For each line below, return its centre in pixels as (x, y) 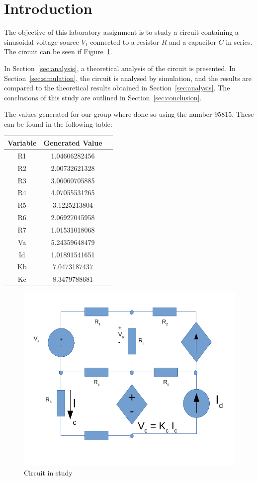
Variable (22, 142)
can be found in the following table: (58, 123)
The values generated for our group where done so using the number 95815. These (129, 114)
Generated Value (73, 142)
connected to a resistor (125, 41)
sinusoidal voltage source (42, 41)
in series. (239, 41)
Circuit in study (48, 472)
